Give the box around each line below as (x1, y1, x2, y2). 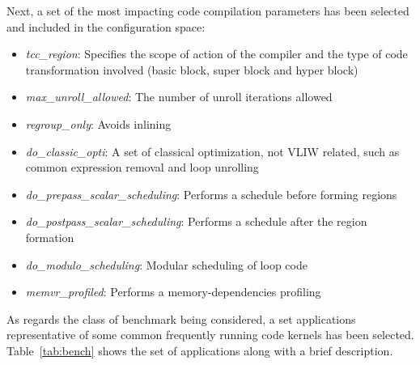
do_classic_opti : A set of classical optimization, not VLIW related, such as (25, 142, 400, 159)
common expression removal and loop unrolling (25, 159, 259, 176)
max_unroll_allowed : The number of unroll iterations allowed (25, 88, 333, 105)
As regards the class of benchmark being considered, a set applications (6, 310, 356, 327)
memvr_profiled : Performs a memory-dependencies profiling (25, 283, 321, 300)
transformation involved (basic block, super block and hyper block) (25, 61, 358, 78)
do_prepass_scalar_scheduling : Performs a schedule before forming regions (25, 185, 397, 202)
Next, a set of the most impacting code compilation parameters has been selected (6, 2, 409, 19)
